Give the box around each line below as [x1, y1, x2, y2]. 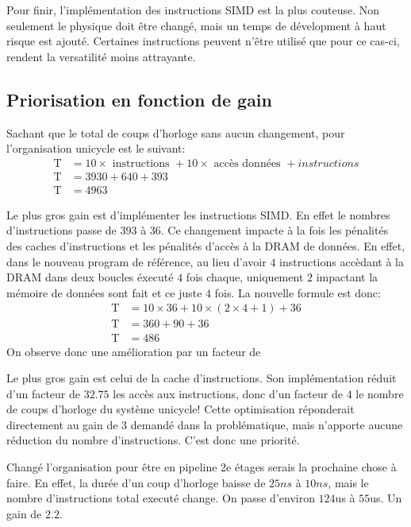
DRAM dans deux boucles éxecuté [6, 269, 174, 285]
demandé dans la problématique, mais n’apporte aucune [130, 416, 403, 432]
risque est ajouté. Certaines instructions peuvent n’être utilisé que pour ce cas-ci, [6, 33, 400, 49]
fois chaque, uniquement [186, 269, 304, 285]
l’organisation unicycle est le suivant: [6, 140, 186, 157]
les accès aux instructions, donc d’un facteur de [113, 385, 343, 401]
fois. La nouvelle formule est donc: [214, 284, 381, 300]
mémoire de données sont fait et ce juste [6, 284, 202, 300]
